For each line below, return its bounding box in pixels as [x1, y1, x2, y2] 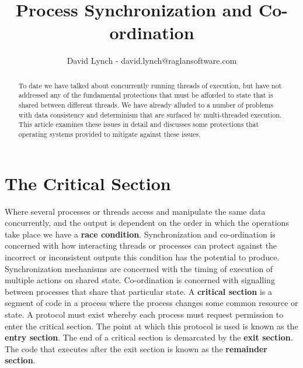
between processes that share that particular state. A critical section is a [5, 285, 273, 297]
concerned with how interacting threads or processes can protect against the [5, 239, 277, 252]
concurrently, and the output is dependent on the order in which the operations [5, 216, 289, 229]
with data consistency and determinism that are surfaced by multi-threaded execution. [18, 109, 282, 119]
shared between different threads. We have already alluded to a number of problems [18, 100, 273, 110]
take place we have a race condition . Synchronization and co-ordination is [5, 228, 276, 240]
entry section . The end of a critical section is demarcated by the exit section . [5, 331, 293, 343]
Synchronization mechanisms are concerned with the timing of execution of [5, 262, 273, 274]
